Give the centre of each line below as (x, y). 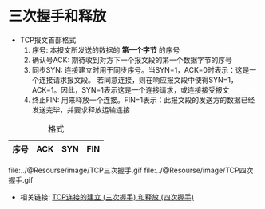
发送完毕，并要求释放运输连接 (81, 109)
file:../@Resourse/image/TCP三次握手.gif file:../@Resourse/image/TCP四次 (131, 170)
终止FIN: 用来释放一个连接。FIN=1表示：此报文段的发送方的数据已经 (143, 100)
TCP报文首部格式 (48, 40)
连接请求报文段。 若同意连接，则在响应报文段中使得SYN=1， (138, 80)
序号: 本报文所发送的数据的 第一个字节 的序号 (106, 49)
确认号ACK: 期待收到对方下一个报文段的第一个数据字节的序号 (132, 60)
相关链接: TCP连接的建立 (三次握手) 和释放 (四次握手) (107, 197)
